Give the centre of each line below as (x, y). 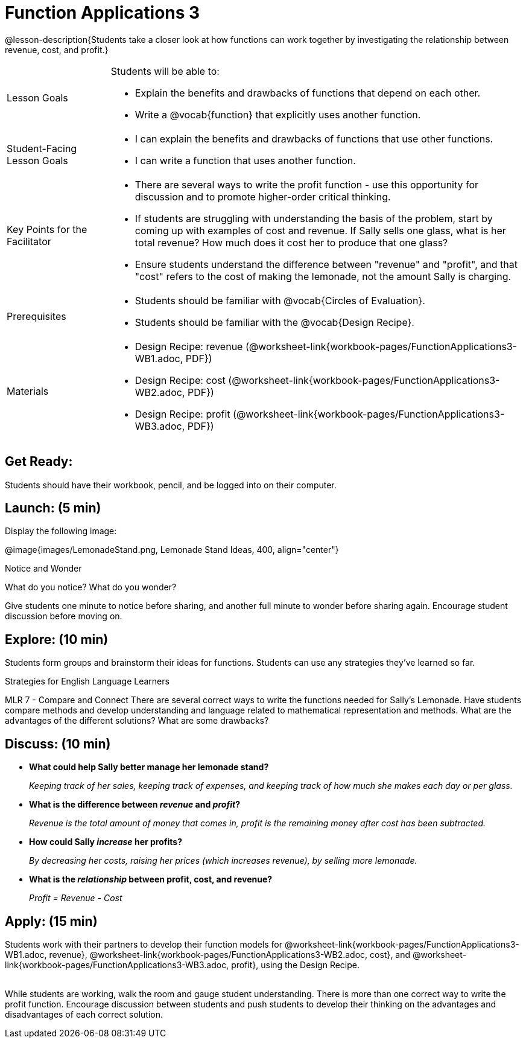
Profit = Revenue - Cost (76, 898)
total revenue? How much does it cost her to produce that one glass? (291, 242)
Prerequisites (36, 316)
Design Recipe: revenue (189, 346)
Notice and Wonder (43, 569)
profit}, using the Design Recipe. (296, 965)
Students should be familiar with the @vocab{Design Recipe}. (274, 322)
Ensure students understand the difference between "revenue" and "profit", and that (326, 264)
